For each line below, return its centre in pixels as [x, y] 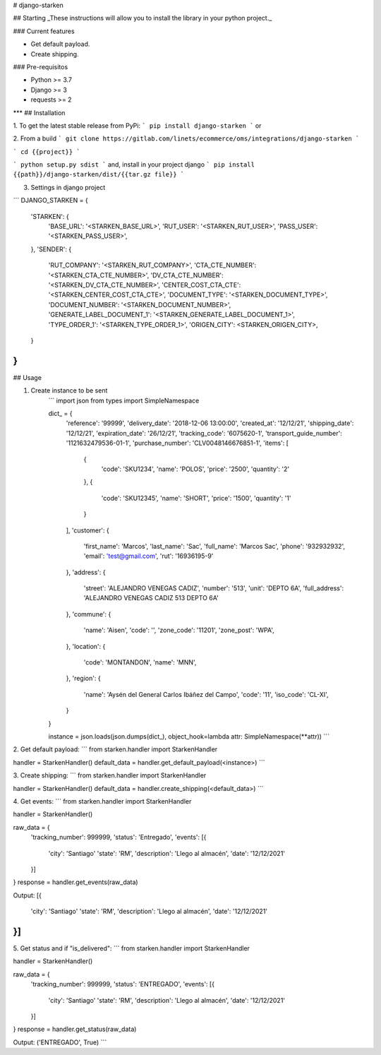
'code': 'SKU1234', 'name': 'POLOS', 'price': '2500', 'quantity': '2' [195, 469]
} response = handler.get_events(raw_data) [75, 882]
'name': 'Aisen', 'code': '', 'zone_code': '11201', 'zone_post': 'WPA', [179, 630]
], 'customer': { [87, 530]
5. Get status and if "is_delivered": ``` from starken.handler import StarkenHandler [132, 948]
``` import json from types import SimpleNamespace [124, 400]
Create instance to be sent [69, 391]
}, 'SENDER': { [51, 249]
